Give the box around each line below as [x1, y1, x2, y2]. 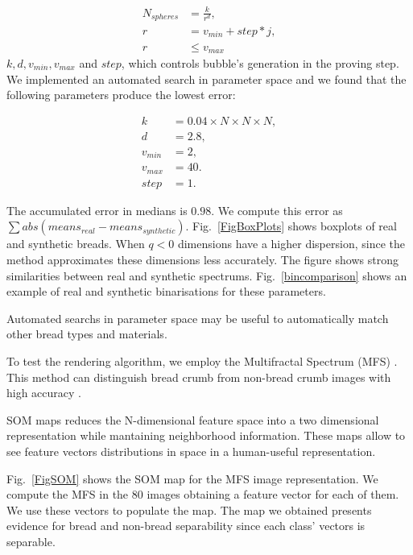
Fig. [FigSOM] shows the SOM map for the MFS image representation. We [6, 470, 378, 487]
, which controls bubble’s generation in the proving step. [121, 54, 399, 71]
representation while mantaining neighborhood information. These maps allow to [6, 427, 406, 444]
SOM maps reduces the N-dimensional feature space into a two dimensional [6, 411, 379, 428]
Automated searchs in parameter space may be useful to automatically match [6, 309, 389, 326]
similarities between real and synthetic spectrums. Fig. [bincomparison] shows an [6, 267, 407, 284]
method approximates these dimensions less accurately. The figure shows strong [6, 251, 399, 267]
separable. [6, 532, 56, 549]
